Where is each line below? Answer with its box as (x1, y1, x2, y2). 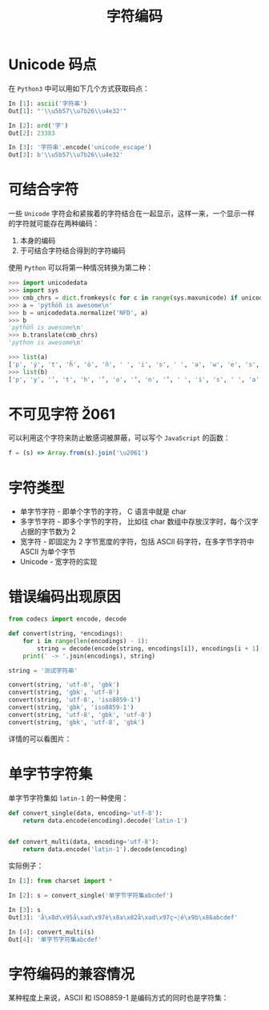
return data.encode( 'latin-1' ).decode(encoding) (22, 845, 188, 853)
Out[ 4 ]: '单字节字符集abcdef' (8, 935, 102, 943)
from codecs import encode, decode (8, 615, 127, 623)
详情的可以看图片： (8, 734, 72, 743)
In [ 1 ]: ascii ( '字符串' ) (8, 100, 88, 108)
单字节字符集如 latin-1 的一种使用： (8, 792, 129, 803)
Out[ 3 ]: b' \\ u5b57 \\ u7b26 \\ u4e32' (8, 151, 124, 159)
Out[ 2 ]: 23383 (8, 129, 56, 137)
